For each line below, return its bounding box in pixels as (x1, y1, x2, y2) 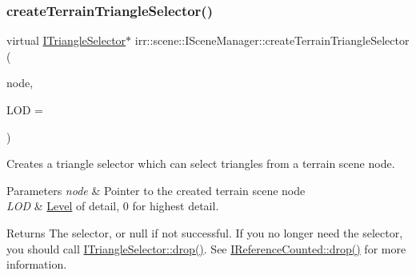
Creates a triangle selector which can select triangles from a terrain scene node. (6, 155, 395, 172)
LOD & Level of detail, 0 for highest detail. (6, 197, 219, 214)
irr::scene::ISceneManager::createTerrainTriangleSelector (134, 32, 410, 49)
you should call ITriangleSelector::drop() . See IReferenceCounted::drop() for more (6, 240, 406, 257)
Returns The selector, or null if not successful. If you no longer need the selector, (6, 224, 403, 241)
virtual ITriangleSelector (6, 32, 126, 49)
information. (6, 256, 67, 273)
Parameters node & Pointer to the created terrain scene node (6, 181, 306, 198)
